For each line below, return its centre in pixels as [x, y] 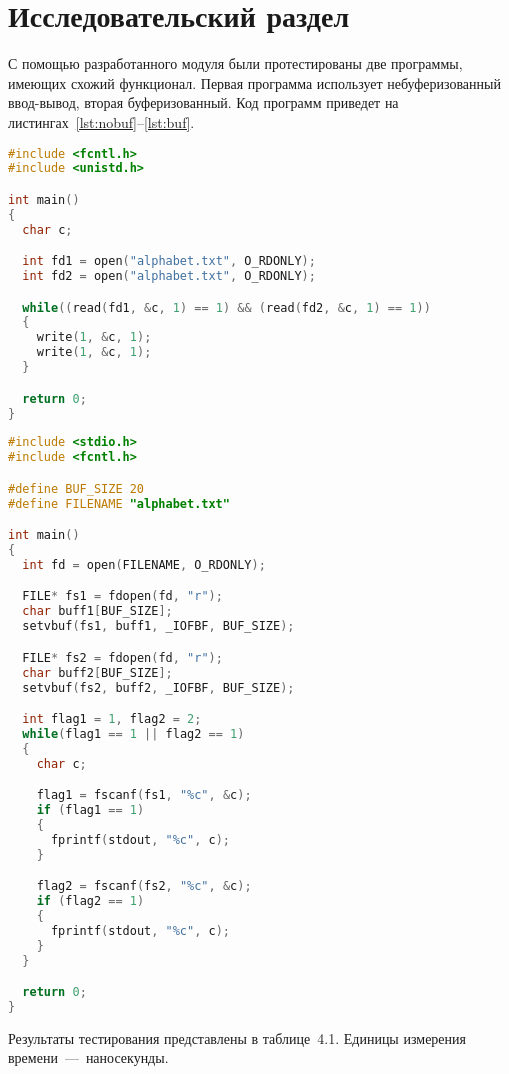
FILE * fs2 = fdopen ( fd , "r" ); [122, 657]
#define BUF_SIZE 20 [76, 488]
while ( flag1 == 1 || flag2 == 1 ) [133, 733]
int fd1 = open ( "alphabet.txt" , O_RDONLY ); [169, 261]
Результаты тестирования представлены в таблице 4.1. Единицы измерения [237, 1037]
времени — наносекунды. [88, 1057]
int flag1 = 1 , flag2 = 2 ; [112, 719]
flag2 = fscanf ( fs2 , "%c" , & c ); [144, 886]
